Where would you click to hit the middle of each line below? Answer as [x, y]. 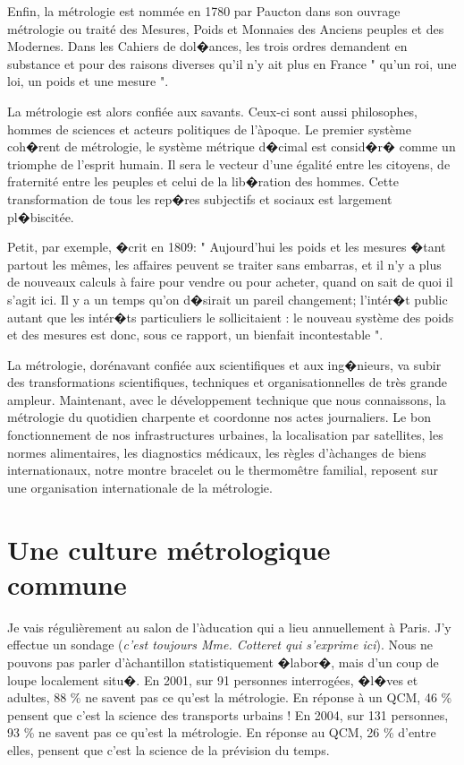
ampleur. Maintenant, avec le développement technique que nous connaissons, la [227, 399]
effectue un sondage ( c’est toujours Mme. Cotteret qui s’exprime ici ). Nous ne [220, 645]
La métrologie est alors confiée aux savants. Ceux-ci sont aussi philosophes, [213, 111]
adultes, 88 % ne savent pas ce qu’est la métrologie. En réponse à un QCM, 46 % [230, 697]
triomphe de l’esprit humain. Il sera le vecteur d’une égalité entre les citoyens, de [229, 163]
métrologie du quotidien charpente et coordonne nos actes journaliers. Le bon [219, 417]
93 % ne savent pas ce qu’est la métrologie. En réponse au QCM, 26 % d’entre [222, 732]
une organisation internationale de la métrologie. [140, 487]
